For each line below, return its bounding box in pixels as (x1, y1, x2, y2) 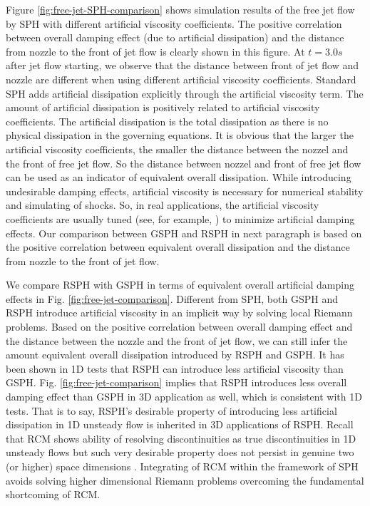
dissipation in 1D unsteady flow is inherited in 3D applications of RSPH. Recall (6, 417, 354, 432)
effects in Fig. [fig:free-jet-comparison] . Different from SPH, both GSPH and (6, 291, 338, 306)
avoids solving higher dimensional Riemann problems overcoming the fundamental (6, 473, 364, 487)
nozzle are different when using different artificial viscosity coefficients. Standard (6, 71, 356, 86)
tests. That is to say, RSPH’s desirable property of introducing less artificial (6, 403, 337, 418)
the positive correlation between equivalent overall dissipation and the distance (6, 239, 350, 254)
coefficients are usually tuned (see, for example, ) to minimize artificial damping (6, 211, 355, 226)
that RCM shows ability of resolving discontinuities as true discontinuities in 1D (6, 430, 356, 445)
